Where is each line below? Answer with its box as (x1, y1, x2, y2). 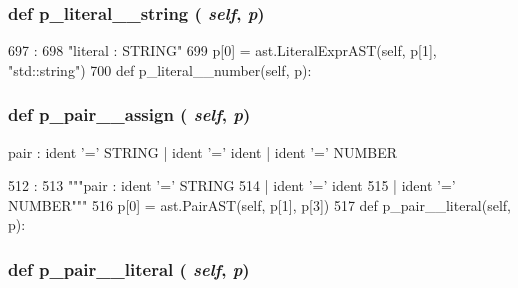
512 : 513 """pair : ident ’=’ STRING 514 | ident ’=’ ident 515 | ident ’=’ (8, 175, 456, 196)
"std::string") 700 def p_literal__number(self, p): (8, 59, 312, 80)
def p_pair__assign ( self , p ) (8, 102, 251, 127)
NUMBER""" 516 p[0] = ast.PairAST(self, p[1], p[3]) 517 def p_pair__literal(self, (8, 194, 512, 215)
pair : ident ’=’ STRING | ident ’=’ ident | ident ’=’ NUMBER (8, 141, 398, 162)
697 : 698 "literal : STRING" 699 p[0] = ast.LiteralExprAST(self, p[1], (8, 40, 437, 61)
